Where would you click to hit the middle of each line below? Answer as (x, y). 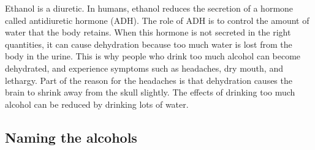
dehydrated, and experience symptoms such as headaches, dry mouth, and (144, 68)
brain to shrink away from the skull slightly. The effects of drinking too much (150, 92)
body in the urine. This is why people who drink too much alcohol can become (153, 56)
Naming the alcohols (71, 137)
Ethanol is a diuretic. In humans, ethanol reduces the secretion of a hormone (149, 8)
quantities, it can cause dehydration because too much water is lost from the (149, 44)
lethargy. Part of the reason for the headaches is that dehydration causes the (149, 80)
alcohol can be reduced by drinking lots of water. (97, 104)
